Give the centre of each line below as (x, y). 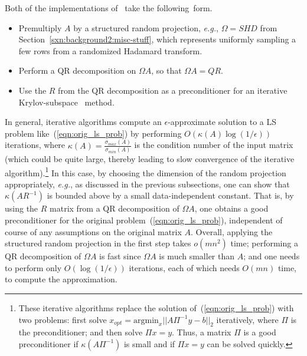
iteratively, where (247, 319)
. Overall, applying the (232, 231)
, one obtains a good (231, 208)
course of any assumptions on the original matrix (93, 231)
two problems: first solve (63, 319)
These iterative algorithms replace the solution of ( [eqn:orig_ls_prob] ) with (156, 307)
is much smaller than (197, 256)
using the (22, 208)
